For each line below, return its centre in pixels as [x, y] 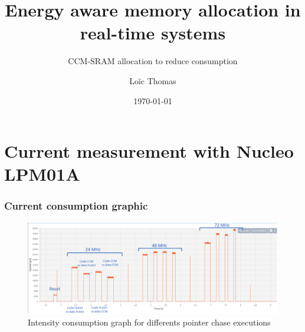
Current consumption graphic [76, 206]
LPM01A [42, 174]
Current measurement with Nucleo [149, 151]
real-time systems [153, 33]
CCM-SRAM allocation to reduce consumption [153, 61]
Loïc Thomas [153, 80]
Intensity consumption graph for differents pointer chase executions [149, 322]
